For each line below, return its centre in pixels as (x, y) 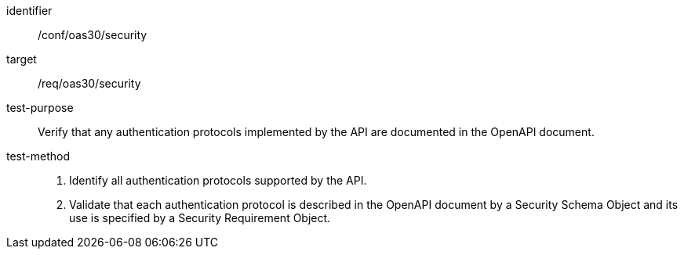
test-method (38, 156)
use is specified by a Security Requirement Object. (200, 218)
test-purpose (40, 108)
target (22, 59)
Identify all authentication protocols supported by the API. (218, 180)
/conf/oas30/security (93, 35)
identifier (29, 11)
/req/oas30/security (89, 83)
